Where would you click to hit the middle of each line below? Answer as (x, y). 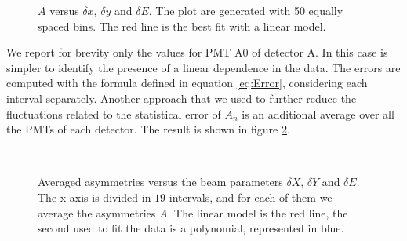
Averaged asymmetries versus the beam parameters (160, 182)
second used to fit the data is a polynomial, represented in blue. (191, 228)
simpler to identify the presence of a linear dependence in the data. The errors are (203, 67)
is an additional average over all (318, 113)
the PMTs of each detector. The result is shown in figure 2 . (148, 129)
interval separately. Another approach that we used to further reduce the (182, 98)
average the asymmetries (97, 212)
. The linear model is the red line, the (258, 212)
